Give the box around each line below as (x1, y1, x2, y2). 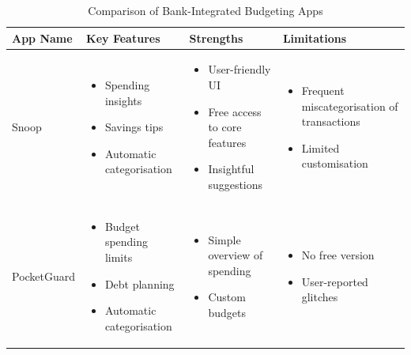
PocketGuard (12, 267, 76, 284)
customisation (301, 155, 368, 172)
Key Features (86, 29, 160, 46)
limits (104, 249, 133, 266)
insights (104, 92, 142, 108)
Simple (208, 231, 241, 247)
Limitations (282, 29, 347, 46)
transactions (301, 113, 360, 130)
